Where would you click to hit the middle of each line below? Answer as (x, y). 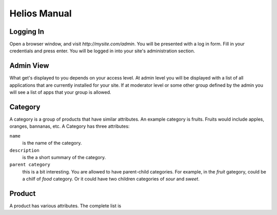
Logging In (27, 32)
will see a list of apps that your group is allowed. (60, 92)
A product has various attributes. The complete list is (65, 206)
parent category (30, 165)
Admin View (29, 66)
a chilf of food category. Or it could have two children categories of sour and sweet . (111, 179)
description (24, 150)
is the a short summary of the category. (64, 157)
